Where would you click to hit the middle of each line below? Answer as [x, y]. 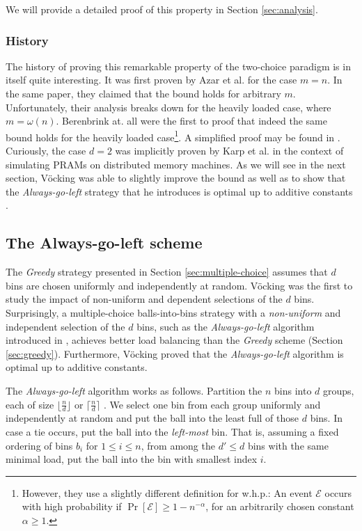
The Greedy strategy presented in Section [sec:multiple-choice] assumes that [167, 272]
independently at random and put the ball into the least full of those [152, 418]
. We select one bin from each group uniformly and [212, 404]
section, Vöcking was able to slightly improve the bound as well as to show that [176, 178]
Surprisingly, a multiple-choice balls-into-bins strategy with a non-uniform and [173, 312]
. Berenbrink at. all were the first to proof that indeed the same [191, 121]
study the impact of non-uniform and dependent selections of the [144, 299]
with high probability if [72, 506]
